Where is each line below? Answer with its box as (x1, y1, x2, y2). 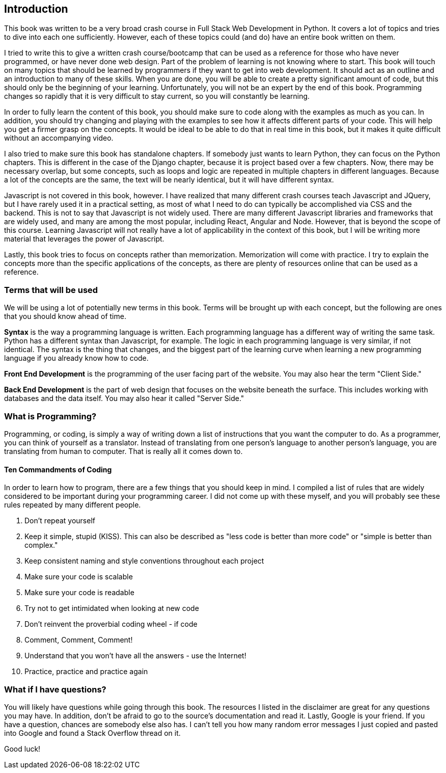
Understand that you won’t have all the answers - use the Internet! (24, 651, 246, 660)
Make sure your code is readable (24, 588, 134, 597)
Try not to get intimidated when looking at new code (24, 604, 199, 613)
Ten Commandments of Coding (4, 465, 112, 474)
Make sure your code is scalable (24, 572, 133, 581)
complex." (24, 541, 58, 550)
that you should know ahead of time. (4, 312, 126, 321)
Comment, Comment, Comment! (24, 635, 133, 645)
